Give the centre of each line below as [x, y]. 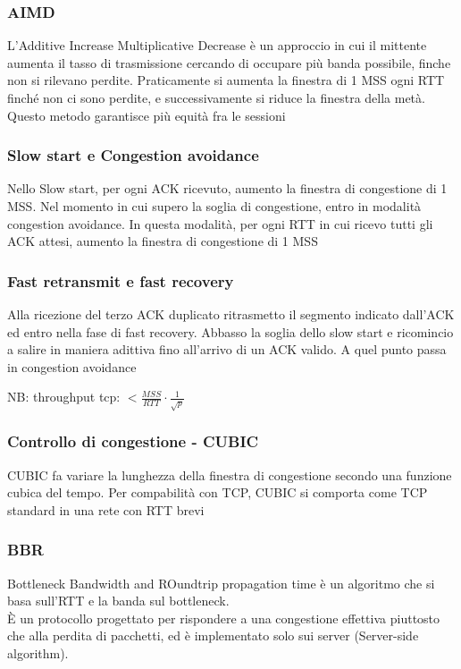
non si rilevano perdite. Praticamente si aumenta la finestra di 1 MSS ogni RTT [226, 80]
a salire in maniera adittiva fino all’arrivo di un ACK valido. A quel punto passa [227, 349]
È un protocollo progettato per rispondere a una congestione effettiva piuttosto [224, 618]
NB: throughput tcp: [64, 397]
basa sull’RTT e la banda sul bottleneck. [118, 601]
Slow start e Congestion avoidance [133, 155]
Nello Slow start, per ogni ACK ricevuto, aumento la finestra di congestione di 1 [227, 188]
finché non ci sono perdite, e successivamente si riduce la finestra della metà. [216, 97]
